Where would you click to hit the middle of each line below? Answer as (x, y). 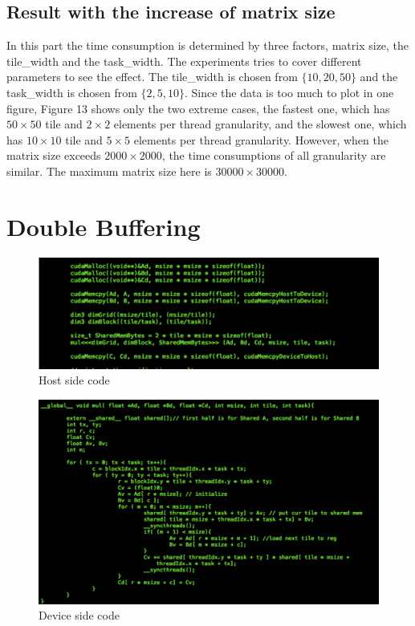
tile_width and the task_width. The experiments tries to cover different (184, 61)
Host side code (74, 380)
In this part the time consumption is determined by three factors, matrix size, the (208, 45)
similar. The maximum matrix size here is (109, 171)
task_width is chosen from (72, 92)
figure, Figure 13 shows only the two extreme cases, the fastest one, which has (198, 108)
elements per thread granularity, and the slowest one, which (260, 124)
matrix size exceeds (54, 155)
